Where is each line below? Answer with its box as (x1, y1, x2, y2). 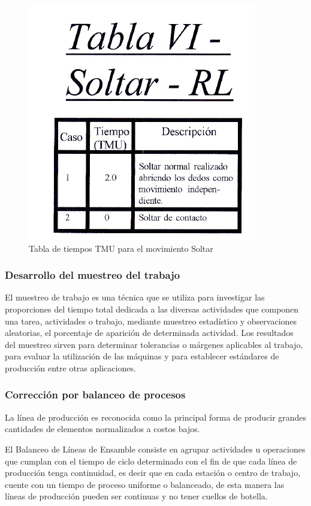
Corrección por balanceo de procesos (5, 387, 186, 402)
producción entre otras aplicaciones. (5, 361, 136, 374)
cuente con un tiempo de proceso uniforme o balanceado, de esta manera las (5, 478, 285, 490)
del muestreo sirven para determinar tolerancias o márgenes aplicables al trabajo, (5, 338, 303, 350)
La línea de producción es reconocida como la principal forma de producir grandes (5, 410, 307, 423)
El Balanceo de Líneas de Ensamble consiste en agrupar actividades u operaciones (5, 442, 306, 455)
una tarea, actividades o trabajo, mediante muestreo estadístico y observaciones (5, 314, 297, 327)
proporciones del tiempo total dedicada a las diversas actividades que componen (5, 303, 299, 315)
